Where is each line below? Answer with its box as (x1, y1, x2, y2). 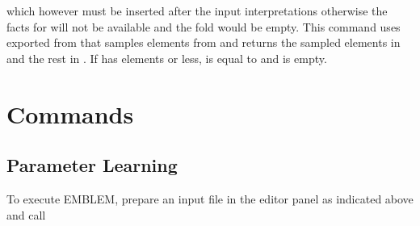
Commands (6, 97, 134, 130)
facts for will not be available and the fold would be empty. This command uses (6, 18, 401, 35)
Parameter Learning (6, 153, 178, 178)
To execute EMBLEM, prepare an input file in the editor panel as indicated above (6, 190, 414, 207)
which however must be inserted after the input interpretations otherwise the (6, 2, 388, 19)
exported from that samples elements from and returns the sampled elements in (6, 34, 401, 51)
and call (6, 206, 46, 223)
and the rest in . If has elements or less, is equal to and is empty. (6, 49, 327, 66)
